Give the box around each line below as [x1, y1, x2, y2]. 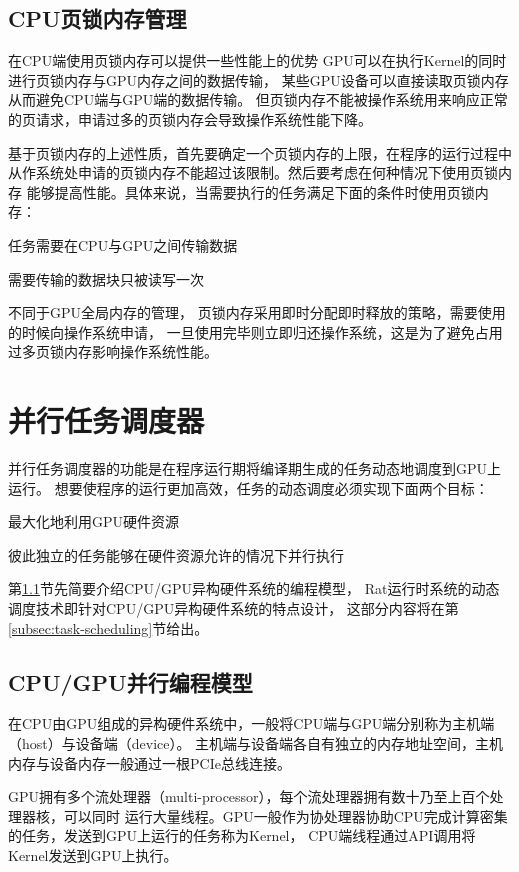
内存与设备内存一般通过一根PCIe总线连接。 [8, 752, 291, 773]
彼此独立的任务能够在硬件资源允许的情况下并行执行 [8, 544, 344, 565]
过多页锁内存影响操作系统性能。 [8, 341, 218, 362]
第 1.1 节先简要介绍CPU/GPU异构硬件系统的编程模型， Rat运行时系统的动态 [8, 578, 500, 599]
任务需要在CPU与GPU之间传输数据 [8, 234, 238, 255]
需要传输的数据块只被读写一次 [8, 268, 204, 289]
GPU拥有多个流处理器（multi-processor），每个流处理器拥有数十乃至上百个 [8, 786, 490, 807]
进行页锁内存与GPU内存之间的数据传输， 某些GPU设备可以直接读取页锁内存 [8, 69, 509, 90]
